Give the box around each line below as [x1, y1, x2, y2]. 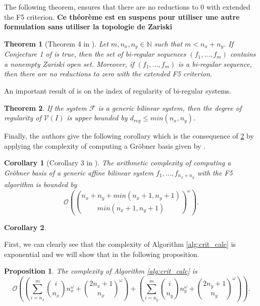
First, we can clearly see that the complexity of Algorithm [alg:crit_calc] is [4, 239, 236, 249]
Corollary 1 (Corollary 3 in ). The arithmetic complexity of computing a [4, 157, 231, 168]
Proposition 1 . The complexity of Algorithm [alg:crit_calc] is [4, 266, 197, 276]
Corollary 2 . [4, 222, 46, 232]
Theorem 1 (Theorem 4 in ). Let [4, 38, 109, 49]
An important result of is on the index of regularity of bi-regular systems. [4, 85, 232, 96]
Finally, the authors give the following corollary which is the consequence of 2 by [4, 130, 254, 141]
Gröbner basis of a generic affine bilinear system [4, 167, 153, 178]
